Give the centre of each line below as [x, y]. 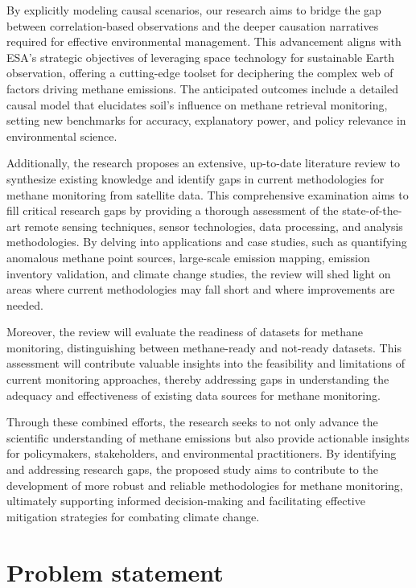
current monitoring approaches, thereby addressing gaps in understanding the [198, 379]
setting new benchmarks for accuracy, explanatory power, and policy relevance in [206, 120]
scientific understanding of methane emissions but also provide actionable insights [208, 437]
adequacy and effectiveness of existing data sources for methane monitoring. [194, 395]
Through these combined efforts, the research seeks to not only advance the [192, 422]
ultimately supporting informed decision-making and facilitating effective [186, 501]
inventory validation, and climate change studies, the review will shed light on [199, 273]
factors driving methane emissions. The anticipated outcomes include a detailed [202, 88]
